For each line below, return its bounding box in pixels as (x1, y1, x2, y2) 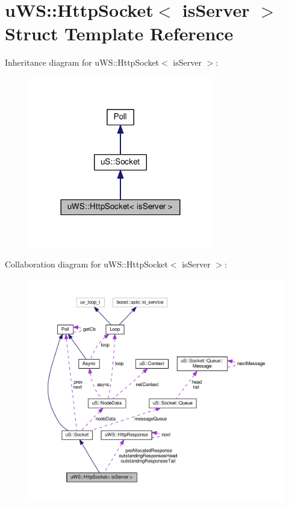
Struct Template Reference (5, 21, 234, 46)
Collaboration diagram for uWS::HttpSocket (5, 258, 168, 270)
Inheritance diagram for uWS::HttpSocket (5, 56, 160, 69)
